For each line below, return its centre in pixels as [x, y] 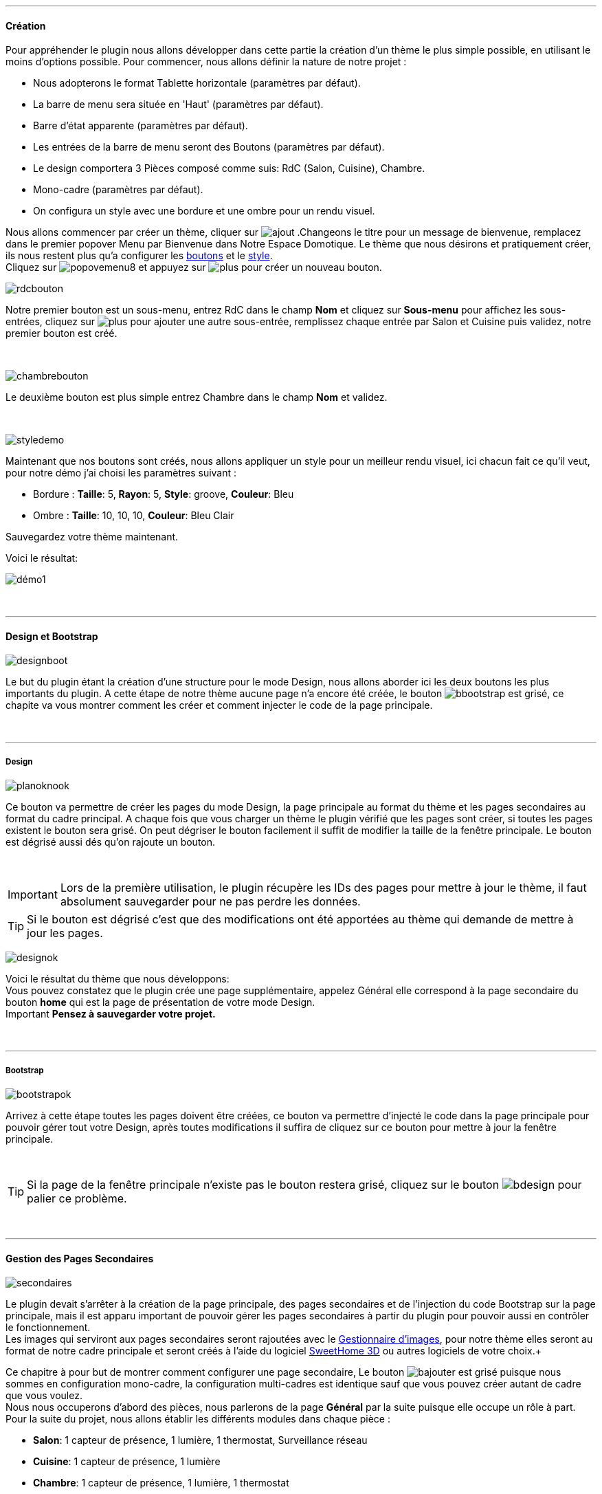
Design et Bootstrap [52, 636]
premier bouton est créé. [62, 333]
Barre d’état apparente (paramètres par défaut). [141, 126]
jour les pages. [65, 933]
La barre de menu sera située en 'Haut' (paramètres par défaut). [178, 105]
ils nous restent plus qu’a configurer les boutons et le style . [139, 256]
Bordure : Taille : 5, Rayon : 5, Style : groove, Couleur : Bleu [164, 494]
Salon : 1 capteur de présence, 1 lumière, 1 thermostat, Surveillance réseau [200, 1440]
